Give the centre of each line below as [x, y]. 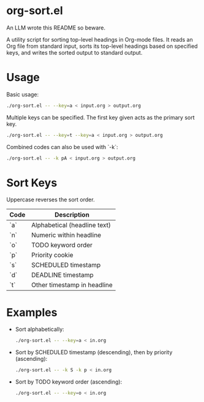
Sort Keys [32, 183]
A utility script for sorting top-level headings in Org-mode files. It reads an [100, 39]
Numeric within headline [66, 235]
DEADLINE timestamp [62, 275]
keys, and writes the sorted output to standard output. [74, 52]
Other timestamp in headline [72, 285]
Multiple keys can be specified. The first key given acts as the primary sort [100, 117]
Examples [32, 312]
